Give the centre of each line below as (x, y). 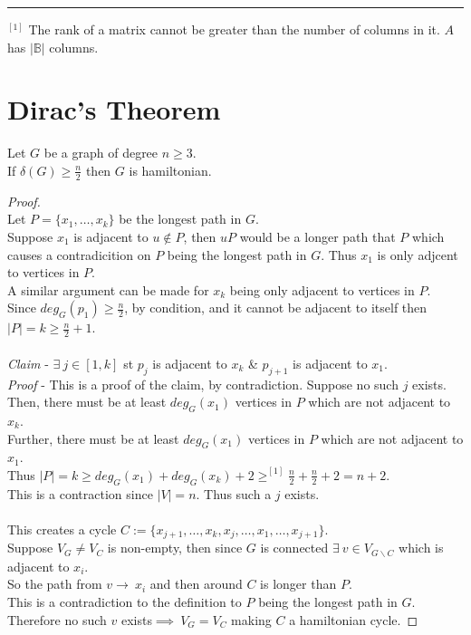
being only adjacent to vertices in (322, 289)
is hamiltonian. (170, 170)
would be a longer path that (317, 236)
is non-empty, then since (175, 548)
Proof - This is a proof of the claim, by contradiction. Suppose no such (203, 384)
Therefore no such (57, 619)
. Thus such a (234, 493)
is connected (294, 548)
